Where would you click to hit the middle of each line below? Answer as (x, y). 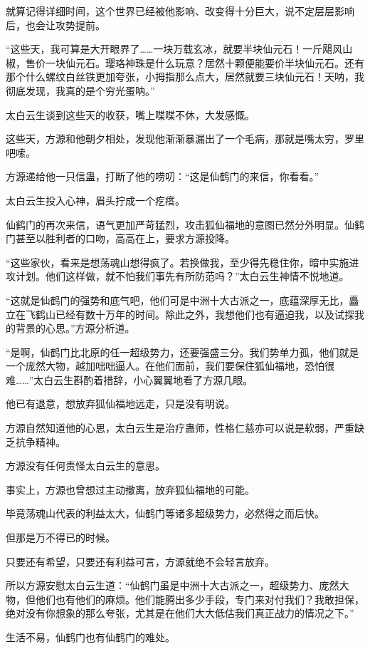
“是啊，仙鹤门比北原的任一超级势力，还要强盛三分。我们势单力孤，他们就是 (183, 352)
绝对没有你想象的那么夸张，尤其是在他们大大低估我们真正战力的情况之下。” (180, 613)
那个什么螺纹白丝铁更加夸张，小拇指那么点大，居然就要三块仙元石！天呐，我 (185, 77)
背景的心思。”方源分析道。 (75, 328)
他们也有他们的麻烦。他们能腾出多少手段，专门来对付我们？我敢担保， (200, 599)
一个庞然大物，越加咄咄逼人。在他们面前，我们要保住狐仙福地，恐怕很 (170, 366)
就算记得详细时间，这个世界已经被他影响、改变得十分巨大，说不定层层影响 (180, 11)
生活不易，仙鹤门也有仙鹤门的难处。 (90, 637)
